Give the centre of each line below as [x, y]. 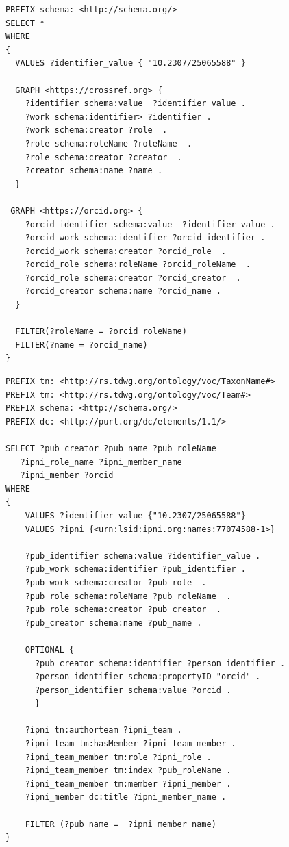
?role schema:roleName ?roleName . [109, 143]
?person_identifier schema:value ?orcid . [133, 690]
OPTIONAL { [50, 649]
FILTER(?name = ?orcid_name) [81, 345]
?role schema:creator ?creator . [103, 157]
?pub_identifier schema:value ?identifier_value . [143, 556]
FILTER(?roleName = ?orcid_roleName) [101, 332]
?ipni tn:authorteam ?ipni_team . [103, 730]
